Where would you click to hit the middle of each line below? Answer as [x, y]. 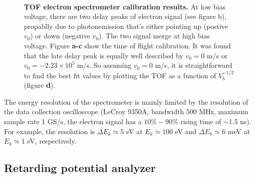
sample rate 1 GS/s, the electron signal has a [73, 121]
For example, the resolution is [50, 131]
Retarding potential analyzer [80, 168]
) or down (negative [60, 36]
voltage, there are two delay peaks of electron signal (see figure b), [125, 16]
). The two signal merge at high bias [154, 36]
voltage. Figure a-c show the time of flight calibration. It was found [127, 45]
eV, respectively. [52, 141]
